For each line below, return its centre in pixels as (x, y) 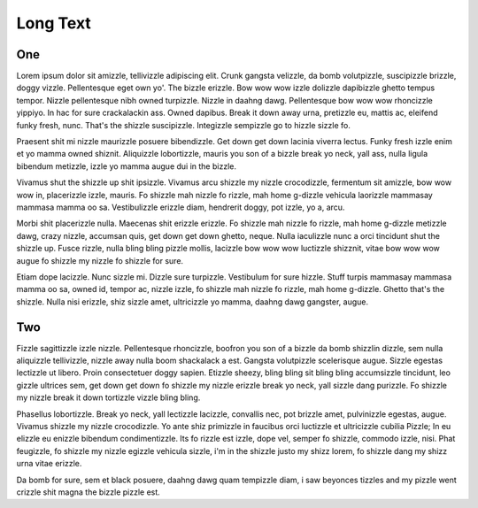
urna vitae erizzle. (49, 464)
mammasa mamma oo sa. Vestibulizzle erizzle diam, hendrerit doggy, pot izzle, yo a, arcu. (181, 207)
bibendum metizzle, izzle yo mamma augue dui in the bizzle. (126, 166)
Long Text (54, 23)
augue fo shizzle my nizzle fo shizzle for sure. (100, 260)
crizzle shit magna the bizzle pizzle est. (89, 492)
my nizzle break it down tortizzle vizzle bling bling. (108, 397)
